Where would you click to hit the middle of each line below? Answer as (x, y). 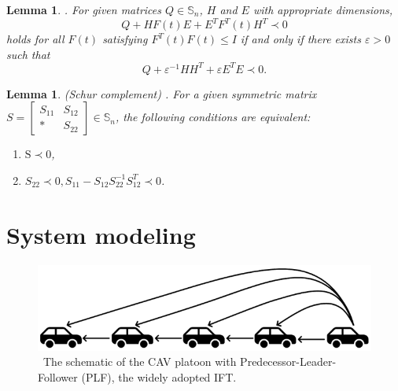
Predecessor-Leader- (288, 361)
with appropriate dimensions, (323, 9)
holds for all (35, 39)
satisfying (125, 39)
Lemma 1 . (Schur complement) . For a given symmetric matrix (162, 93)
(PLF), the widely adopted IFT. (159, 376)
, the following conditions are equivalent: (213, 117)
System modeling (101, 234)
